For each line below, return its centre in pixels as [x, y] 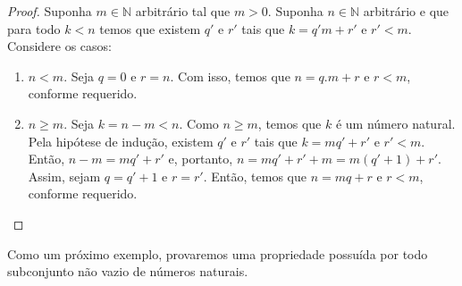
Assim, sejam [64, 176]
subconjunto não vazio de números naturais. [128, 271]
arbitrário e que [406, 11]
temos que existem [150, 28]
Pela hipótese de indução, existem [121, 141]
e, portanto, [201, 159]
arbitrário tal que [183, 11]
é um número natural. [395, 123]
